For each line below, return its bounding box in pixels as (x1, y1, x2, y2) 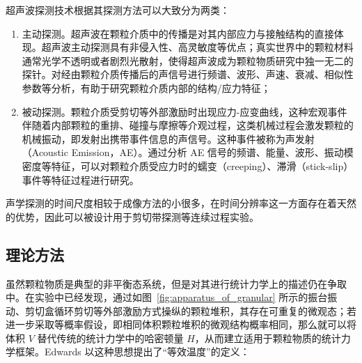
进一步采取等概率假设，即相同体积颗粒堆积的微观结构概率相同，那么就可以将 (6, 317, 356, 332)
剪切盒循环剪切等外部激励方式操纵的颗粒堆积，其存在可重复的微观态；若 (24, 303, 356, 318)
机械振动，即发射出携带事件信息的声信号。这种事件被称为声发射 (22, 131, 315, 146)
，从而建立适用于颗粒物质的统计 (194, 330, 341, 345)
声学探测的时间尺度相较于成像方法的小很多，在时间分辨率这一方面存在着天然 (6, 196, 356, 210)
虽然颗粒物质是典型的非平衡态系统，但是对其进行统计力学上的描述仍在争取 (6, 276, 347, 291)
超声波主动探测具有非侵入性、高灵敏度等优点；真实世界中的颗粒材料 (41, 40, 354, 54)
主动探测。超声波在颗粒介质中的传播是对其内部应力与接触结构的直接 (22, 26, 334, 40)
